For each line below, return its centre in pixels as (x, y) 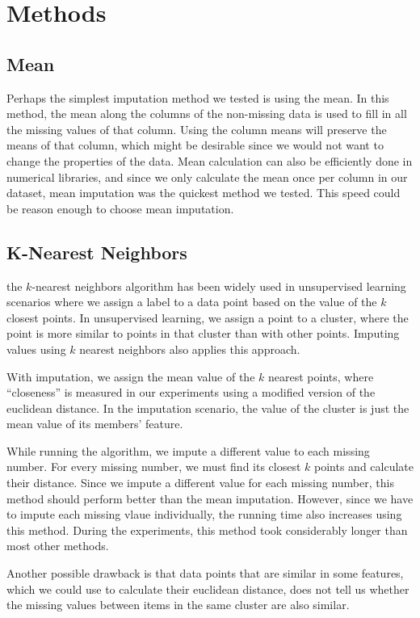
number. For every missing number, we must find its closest (154, 467)
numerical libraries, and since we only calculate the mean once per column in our (207, 177)
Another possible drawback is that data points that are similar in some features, (205, 573)
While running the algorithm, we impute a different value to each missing (188, 450)
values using (36, 349)
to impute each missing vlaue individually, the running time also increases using (204, 514)
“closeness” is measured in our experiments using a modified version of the (191, 392)
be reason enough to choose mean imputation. (120, 208)
